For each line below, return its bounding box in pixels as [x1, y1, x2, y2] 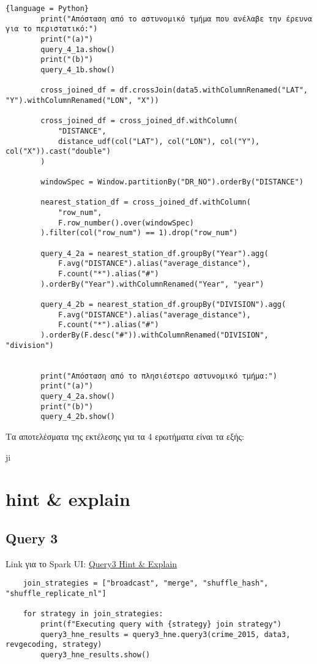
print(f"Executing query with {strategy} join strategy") [40, 619, 282, 628]
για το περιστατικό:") [6, 25, 98, 34]
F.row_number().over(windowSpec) [58, 218, 194, 227]
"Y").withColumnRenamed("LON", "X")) [6, 96, 159, 105]
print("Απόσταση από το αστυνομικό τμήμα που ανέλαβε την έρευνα [40, 14, 313, 23]
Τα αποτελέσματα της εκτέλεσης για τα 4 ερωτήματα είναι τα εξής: [6, 429, 244, 442]
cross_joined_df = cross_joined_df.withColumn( [40, 116, 238, 126]
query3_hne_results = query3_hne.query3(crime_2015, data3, [40, 630, 291, 639]
